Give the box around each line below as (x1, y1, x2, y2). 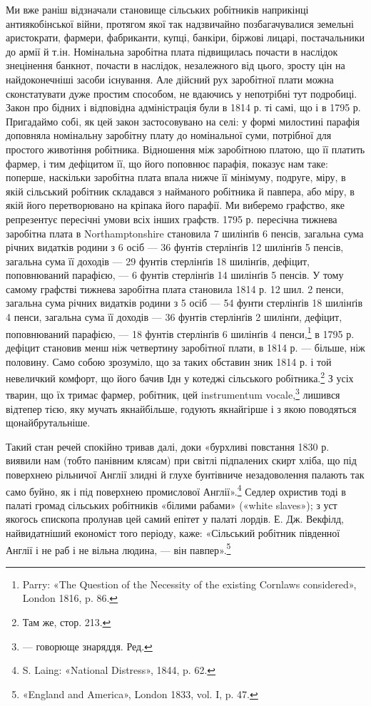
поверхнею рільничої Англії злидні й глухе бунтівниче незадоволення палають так (6, 466, 365, 481)
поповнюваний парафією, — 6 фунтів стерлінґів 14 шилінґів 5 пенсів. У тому (6, 267, 344, 282)
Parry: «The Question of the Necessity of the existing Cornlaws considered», (22, 576, 357, 591)
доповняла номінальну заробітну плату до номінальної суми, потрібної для (6, 128, 332, 143)
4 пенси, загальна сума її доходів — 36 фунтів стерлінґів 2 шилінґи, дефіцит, (6, 309, 342, 324)
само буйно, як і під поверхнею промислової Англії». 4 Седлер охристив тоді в (6, 481, 346, 498)
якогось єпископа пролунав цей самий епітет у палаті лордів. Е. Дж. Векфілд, (6, 511, 344, 526)
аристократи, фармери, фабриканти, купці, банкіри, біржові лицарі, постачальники (6, 30, 365, 45)
